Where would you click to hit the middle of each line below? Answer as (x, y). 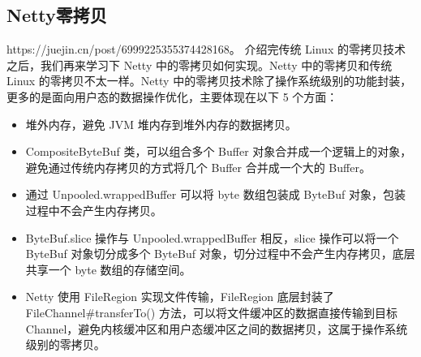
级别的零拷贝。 (65, 344)
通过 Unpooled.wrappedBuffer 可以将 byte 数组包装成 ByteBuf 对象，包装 (215, 194)
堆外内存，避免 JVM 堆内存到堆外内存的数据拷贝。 (161, 124)
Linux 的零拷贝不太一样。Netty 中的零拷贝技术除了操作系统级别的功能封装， (209, 81)
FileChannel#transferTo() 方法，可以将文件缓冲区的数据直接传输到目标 (211, 312)
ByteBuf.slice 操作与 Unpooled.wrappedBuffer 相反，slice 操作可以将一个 (212, 237)
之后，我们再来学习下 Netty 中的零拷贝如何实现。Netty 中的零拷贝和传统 (200, 65)
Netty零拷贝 (57, 15)
